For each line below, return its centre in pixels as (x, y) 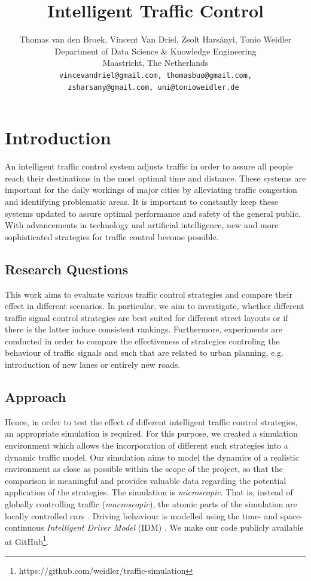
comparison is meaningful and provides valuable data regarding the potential (146, 480)
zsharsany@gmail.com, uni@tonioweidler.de (153, 87)
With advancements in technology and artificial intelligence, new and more (142, 225)
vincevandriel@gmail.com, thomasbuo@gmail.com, (155, 75)
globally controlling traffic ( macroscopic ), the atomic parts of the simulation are (151, 504)
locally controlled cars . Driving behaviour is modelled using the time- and (141, 515)
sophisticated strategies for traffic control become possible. (112, 236)
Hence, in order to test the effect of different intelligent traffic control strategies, (151, 421)
